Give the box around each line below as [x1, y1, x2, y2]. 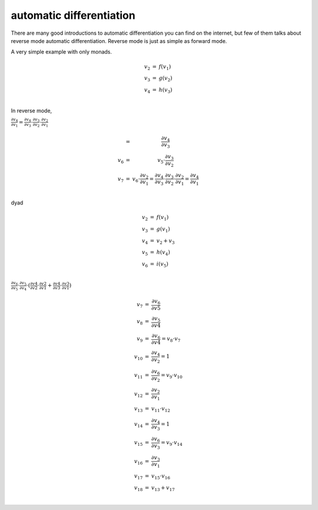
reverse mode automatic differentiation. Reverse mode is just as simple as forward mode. [11, 37, 227, 44]
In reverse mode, [11, 107, 52, 114]
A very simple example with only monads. [11, 48, 112, 55]
